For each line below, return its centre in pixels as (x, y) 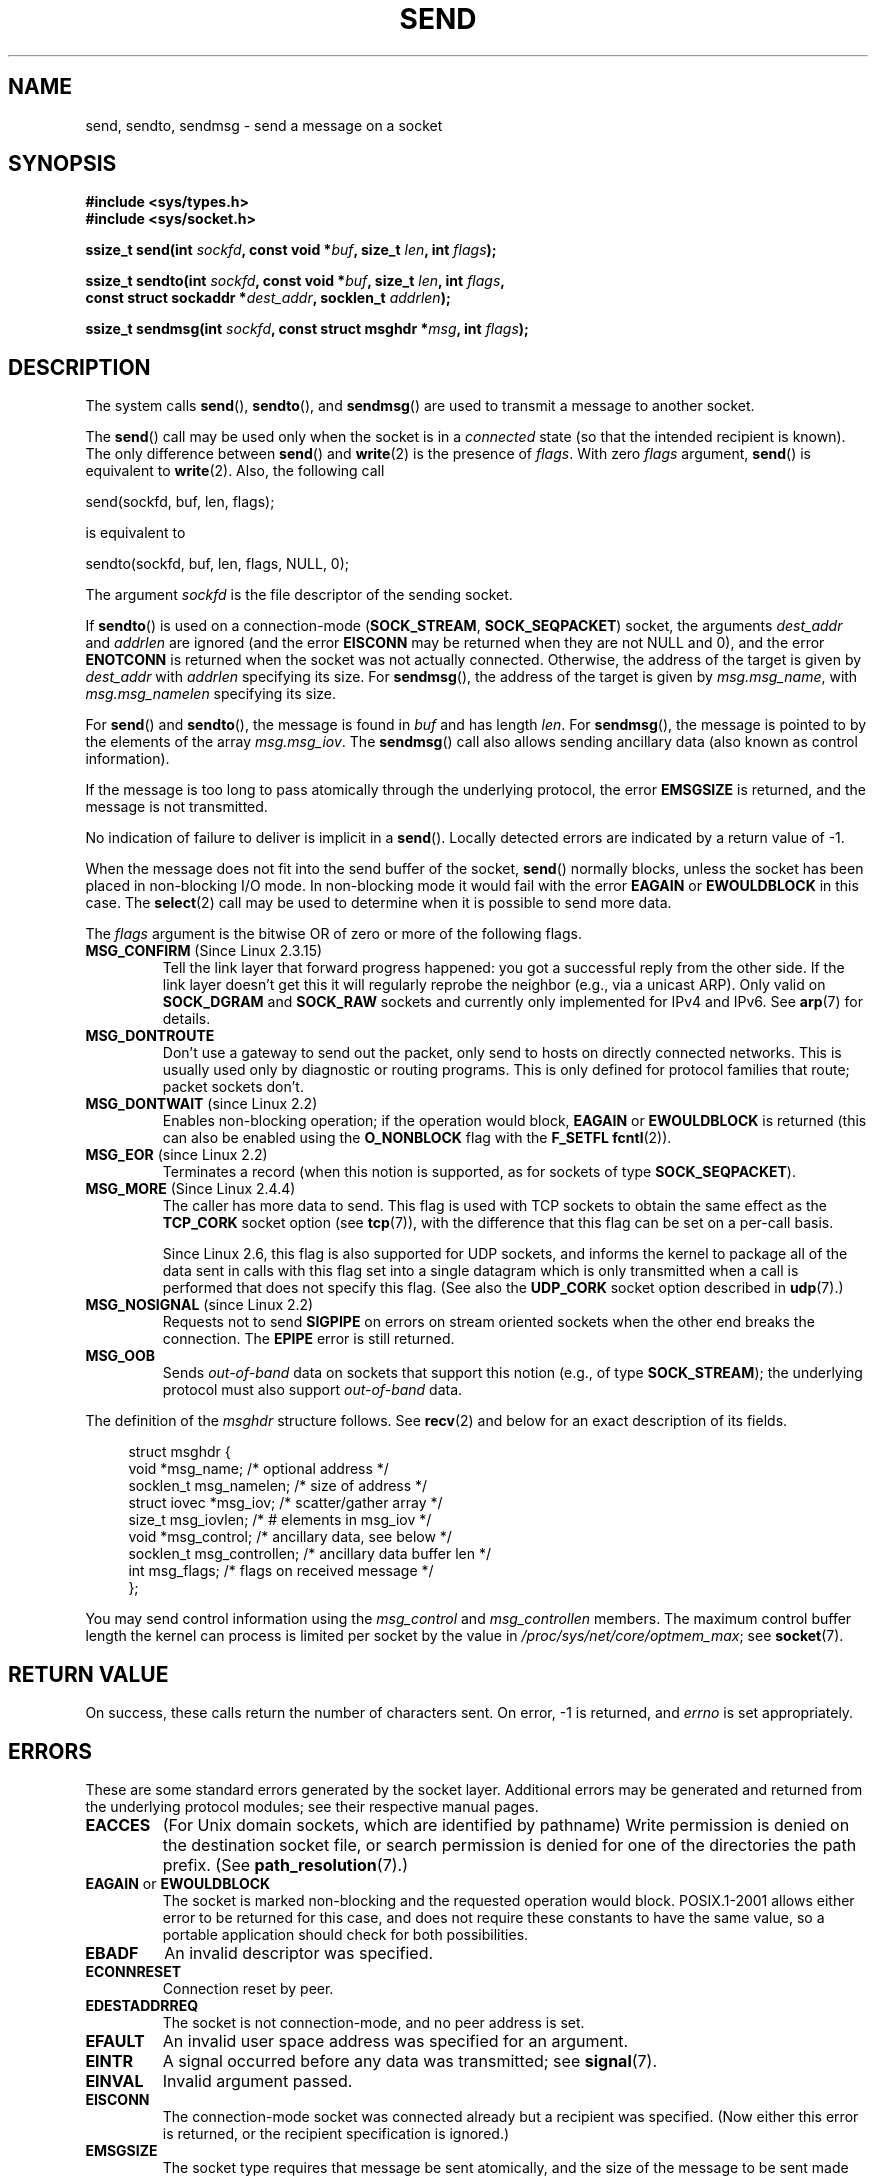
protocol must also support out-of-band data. (312, 1390)
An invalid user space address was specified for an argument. (395, 2040)
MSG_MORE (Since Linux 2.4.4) (190, 1189)
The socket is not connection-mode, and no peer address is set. (373, 2022)
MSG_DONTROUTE (150, 1036)
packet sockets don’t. (233, 1087)
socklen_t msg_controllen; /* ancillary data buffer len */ (310, 1554)
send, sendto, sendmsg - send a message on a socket (264, 125)
